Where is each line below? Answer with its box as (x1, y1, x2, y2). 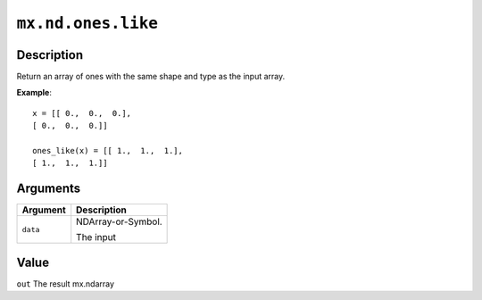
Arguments (16, 181, 81, 196)
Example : (16, 87, 53, 98)
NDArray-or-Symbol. (76, 215, 162, 228)
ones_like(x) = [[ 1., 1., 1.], (32, 146, 183, 156)
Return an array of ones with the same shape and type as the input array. (16, 71, 286, 82)
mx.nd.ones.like (16, 13, 158, 33)
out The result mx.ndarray (16, 278, 115, 289)
